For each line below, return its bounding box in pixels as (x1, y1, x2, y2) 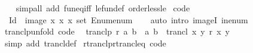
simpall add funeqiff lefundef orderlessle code (16, 2, 190, 14)
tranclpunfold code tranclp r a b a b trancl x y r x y (4, 25, 230, 38)
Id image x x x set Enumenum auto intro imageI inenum (8, 13, 248, 26)
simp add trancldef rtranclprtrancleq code (4, 36, 166, 49)
